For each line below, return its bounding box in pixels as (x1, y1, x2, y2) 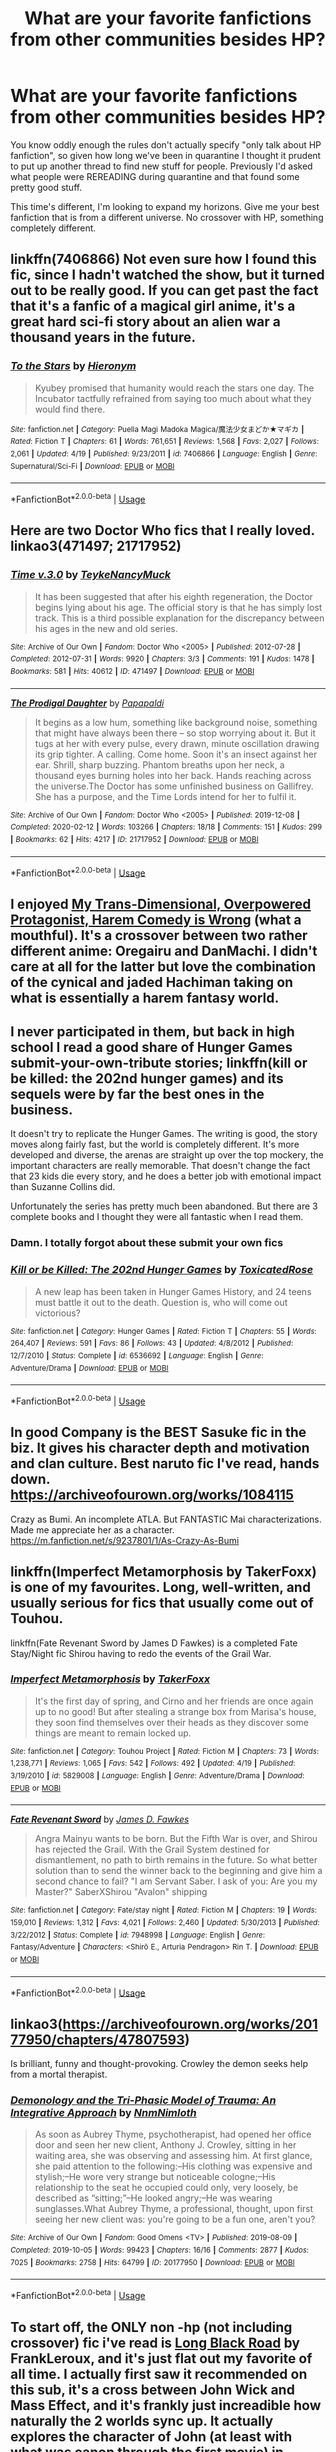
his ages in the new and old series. (34, 622, 178, 634)
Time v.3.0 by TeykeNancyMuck (10, 568, 172, 582)
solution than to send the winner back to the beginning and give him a (34, 1865, 323, 1877)
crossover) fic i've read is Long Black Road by (10, 2334, 300, 2351)
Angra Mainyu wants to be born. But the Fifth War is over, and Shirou (34, 1833, 318, 1845)
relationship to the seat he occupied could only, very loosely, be (34, 2182, 299, 2194)
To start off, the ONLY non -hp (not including (10, 2318, 293, 2336)
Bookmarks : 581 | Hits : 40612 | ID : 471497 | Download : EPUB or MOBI (10, 666, 255, 676)
